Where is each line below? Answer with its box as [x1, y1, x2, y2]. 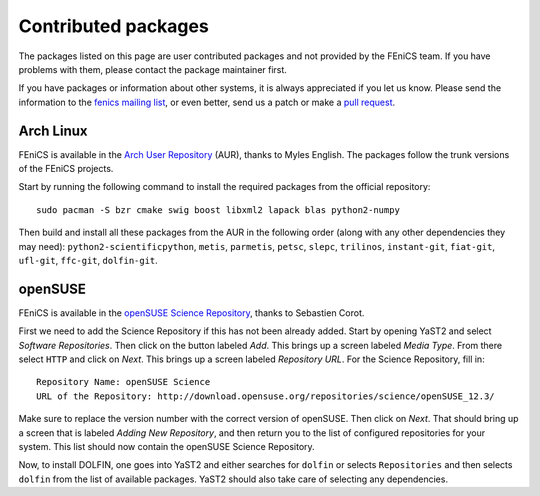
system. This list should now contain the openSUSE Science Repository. [18, 441, 315, 452]
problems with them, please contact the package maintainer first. [18, 63, 287, 75]
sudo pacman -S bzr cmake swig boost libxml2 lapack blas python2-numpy [36, 204, 400, 215]
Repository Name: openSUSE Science [36, 376, 211, 388]
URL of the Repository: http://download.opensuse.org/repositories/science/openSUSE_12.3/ [36, 390, 495, 402]
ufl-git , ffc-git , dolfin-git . [18, 254, 159, 266]
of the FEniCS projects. [18, 163, 114, 175]
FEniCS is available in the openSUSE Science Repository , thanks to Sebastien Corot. [18, 306, 365, 319]
